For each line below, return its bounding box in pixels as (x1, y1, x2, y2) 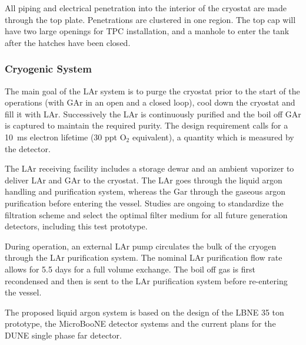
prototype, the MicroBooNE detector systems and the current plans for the (5, 317, 276, 330)
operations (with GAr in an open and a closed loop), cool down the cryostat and (5, 96, 295, 109)
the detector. (5, 142, 51, 155)
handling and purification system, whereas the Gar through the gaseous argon (5, 185, 286, 198)
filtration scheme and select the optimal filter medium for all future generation (5, 208, 288, 221)
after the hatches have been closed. (5, 36, 131, 48)
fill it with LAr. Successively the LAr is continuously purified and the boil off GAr (5, 107, 301, 120)
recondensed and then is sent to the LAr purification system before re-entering (5, 274, 288, 287)
